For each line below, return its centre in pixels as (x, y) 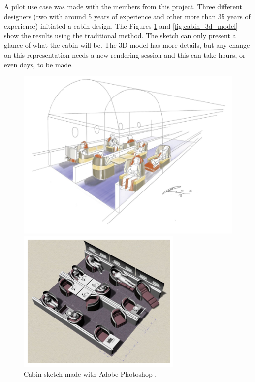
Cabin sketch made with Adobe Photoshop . (90, 374)
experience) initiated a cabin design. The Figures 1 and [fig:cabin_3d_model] (121, 26)
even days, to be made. (39, 64)
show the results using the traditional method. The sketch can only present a (120, 35)
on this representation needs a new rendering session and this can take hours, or (125, 54)
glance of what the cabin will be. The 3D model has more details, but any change (127, 45)
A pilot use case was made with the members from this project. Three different (123, 6)
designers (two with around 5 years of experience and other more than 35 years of (127, 16)
